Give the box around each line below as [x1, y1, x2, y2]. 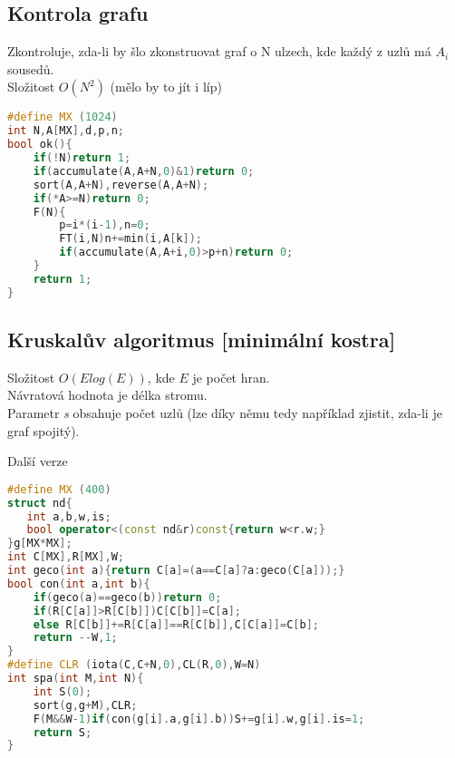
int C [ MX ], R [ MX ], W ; [7, 550, 124, 564]
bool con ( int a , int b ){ [7, 577, 150, 590]
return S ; [33, 725, 92, 739]
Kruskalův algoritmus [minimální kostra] [7, 326, 396, 354]
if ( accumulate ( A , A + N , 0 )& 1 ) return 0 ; [33, 164, 255, 178]
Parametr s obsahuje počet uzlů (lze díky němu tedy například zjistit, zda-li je [7, 403, 442, 423]
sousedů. [7, 59, 54, 78]
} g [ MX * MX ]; [7, 537, 73, 550]
